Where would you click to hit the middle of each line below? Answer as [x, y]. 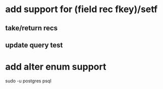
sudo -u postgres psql [28, 81]
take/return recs [32, 28]
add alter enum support [56, 67]
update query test [34, 45]
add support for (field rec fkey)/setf [81, 9]
